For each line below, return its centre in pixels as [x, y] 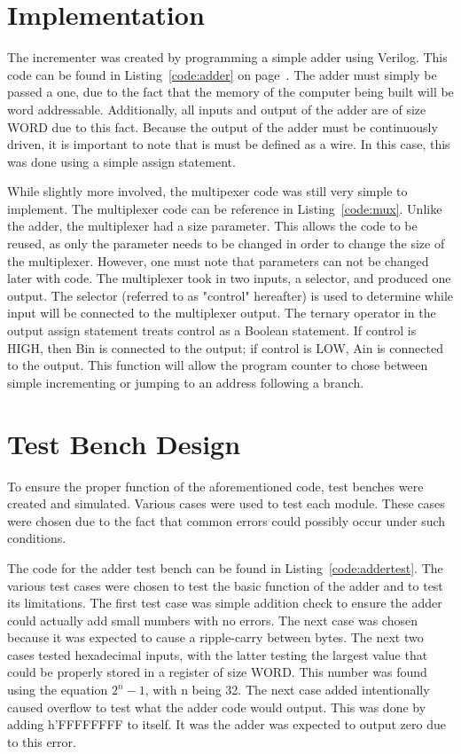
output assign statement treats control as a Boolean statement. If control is [212, 330]
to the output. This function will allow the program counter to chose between [218, 365]
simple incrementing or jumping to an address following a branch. [186, 382]
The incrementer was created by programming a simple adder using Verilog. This [227, 57]
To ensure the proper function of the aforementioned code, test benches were [215, 486]
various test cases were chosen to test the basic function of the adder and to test [225, 585]
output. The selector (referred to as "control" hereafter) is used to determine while [230, 295]
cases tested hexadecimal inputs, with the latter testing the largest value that [218, 654]
